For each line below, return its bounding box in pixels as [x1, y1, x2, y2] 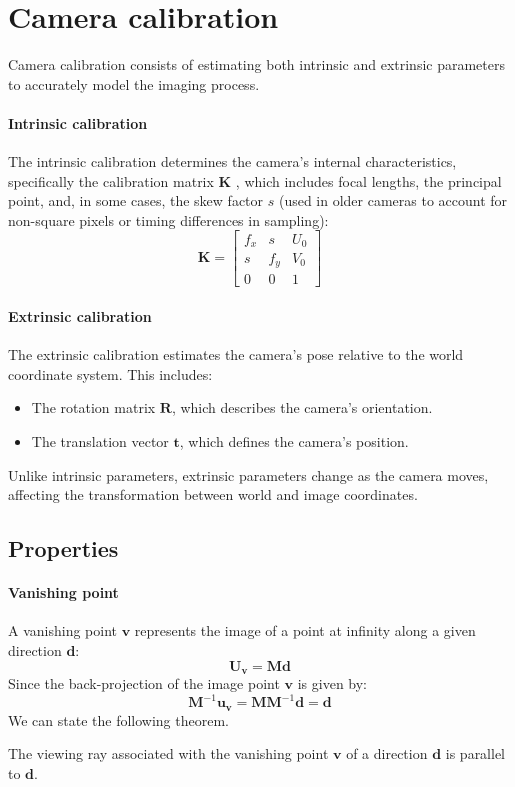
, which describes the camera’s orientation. [171, 397, 433, 418]
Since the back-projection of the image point [8, 673, 280, 694]
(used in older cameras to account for [278, 190, 508, 211]
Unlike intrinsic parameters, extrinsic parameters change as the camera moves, [8, 464, 489, 485]
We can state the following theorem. [8, 709, 229, 730]
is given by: [297, 673, 368, 694]
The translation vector [31, 431, 169, 452]
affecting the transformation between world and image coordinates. [8, 484, 418, 505]
